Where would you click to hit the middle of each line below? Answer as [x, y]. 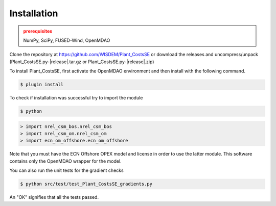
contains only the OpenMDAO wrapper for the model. [66, 161]
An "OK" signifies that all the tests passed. [54, 197]
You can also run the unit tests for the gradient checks [66, 170]
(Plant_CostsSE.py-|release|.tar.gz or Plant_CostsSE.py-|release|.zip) [82, 62]
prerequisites [38, 31]
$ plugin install [42, 85]
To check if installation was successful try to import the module [76, 98]
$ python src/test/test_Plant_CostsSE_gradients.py [86, 184]
